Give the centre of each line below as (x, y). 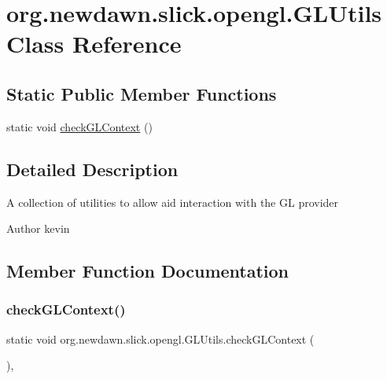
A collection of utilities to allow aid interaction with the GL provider (173, 202)
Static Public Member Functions (142, 93)
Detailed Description (92, 169)
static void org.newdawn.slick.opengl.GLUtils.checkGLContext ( (160, 339)
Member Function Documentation (148, 271)
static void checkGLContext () (79, 126)
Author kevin (38, 228)
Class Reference (94, 44)
